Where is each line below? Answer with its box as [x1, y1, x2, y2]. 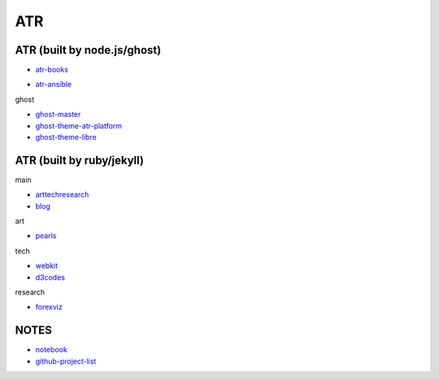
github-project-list [35, 356, 97, 366]
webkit [35, 261, 59, 271]
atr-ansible [35, 80, 72, 89]
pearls [35, 231, 57, 241]
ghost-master [35, 110, 81, 120]
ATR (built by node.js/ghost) [15, 43, 162, 57]
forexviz [35, 302, 63, 312]
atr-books [35, 65, 69, 75]
